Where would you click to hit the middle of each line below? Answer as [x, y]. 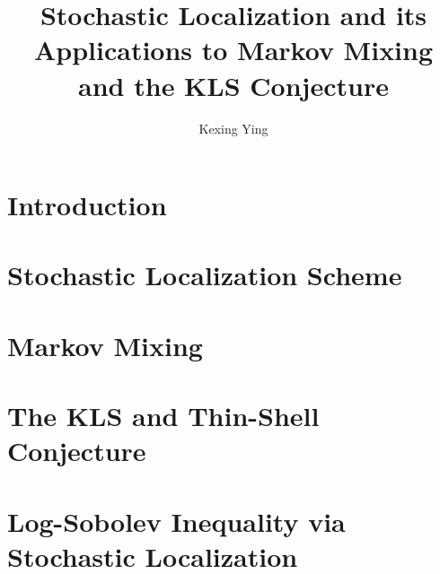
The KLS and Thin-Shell [163, 416]
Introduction [87, 205]
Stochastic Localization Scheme [205, 275]
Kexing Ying [233, 128]
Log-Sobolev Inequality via [176, 521]
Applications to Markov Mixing [233, 50]
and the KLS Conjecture [233, 85]
